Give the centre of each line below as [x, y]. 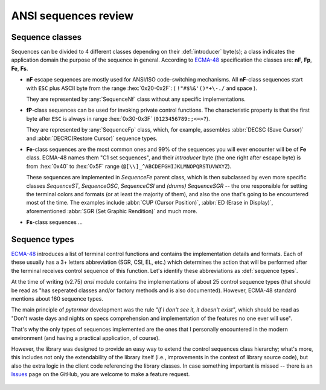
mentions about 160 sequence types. [57, 298]
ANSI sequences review [72, 16]
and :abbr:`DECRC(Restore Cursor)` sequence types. [92, 138]
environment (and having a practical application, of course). [85, 337]
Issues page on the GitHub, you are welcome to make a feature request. [101, 374]
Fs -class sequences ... [54, 222]
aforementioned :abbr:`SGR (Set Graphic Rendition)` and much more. [112, 211]
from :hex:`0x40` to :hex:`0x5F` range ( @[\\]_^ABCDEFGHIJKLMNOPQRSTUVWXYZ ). [129, 166]
